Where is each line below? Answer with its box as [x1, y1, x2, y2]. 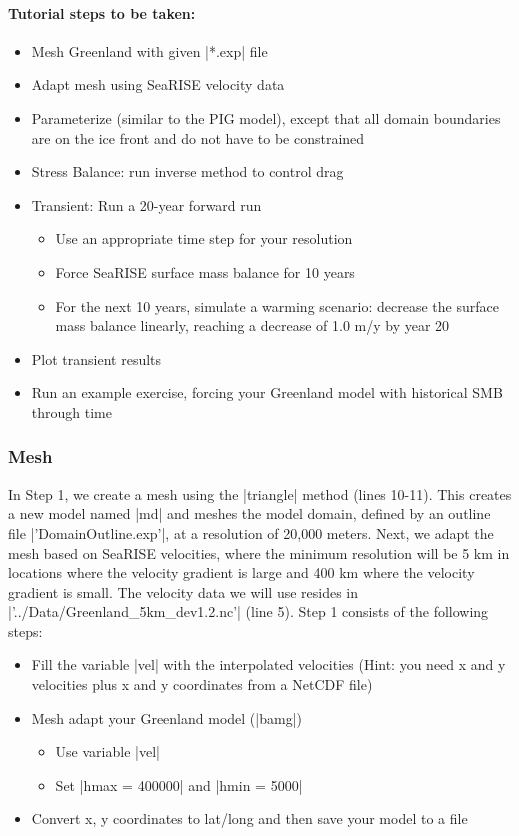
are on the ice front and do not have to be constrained [31, 127, 365, 148]
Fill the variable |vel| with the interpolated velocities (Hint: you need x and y [31, 654, 506, 675]
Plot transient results [31, 348, 162, 369]
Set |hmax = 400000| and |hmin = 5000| [55, 774, 303, 795]
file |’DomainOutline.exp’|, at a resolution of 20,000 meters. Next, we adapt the [8, 522, 494, 543]
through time [31, 401, 112, 422]
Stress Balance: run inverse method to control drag [31, 161, 344, 182]
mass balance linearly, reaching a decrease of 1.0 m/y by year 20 [55, 315, 450, 336]
